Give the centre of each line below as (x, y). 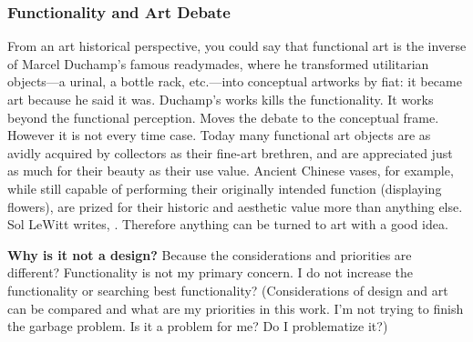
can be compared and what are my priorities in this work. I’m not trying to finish (236, 308)
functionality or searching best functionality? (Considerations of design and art (228, 290)
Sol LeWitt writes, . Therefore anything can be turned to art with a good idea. (228, 224)
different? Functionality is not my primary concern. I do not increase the (211, 272)
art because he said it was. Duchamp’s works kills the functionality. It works (221, 99)
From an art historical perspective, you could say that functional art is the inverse (237, 46)
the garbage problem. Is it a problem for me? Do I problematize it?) (198, 326)
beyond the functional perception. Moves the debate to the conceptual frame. (223, 117)
